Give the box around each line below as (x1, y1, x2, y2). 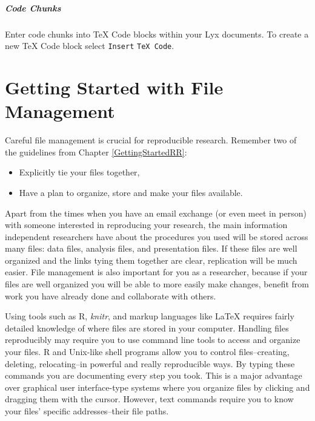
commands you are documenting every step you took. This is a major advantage (5, 369, 302, 382)
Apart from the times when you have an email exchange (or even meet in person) (5, 206, 307, 219)
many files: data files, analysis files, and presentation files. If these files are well (5, 242, 297, 255)
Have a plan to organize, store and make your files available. (19, 186, 243, 198)
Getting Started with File (5, 75, 224, 99)
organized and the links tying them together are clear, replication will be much (5, 253, 297, 266)
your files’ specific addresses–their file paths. (5, 405, 169, 417)
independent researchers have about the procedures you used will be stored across (5, 230, 308, 243)
